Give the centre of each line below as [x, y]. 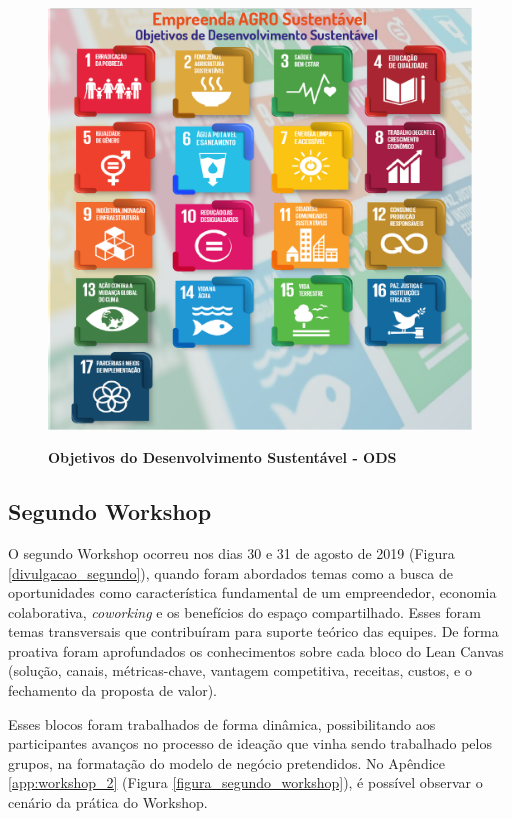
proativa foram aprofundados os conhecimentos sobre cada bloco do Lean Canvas [256, 650]
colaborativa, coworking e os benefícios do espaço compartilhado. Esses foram [244, 611]
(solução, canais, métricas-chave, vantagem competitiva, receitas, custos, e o [240, 670]
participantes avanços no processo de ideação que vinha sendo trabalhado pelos [250, 743]
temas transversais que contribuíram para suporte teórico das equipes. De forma [253, 631]
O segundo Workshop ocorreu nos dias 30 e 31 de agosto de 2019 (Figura [231, 552]
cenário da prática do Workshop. [108, 802]
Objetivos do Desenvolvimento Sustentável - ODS [222, 457]
